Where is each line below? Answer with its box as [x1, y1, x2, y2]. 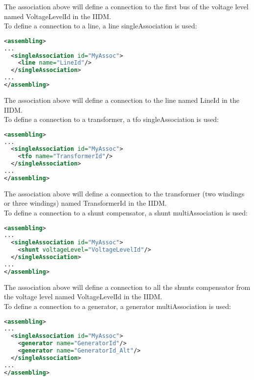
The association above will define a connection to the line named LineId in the [4, 95, 239, 105]
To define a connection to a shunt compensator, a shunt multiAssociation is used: [4, 208, 248, 217]
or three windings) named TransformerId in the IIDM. [4, 198, 167, 208]
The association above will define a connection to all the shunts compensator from [4, 282, 251, 292]
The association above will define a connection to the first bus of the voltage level [4, 1, 249, 11]
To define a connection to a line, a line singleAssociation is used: [4, 21, 197, 31]
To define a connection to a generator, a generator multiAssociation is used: [4, 301, 231, 311]
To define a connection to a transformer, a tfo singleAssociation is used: [4, 114, 219, 124]
